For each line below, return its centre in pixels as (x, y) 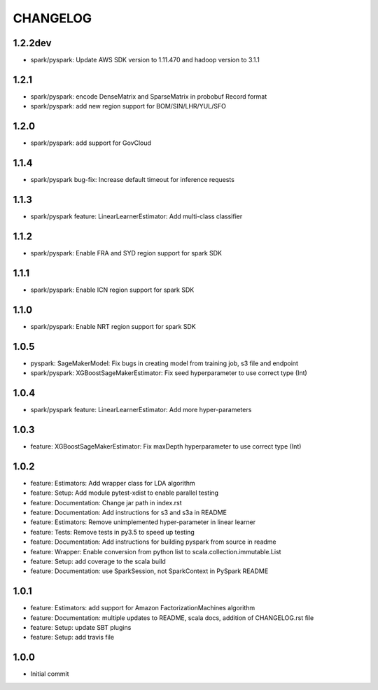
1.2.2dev (32, 43)
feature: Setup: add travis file (72, 638)
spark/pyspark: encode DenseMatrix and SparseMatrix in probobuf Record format (149, 96)
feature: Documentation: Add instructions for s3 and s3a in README (129, 512)
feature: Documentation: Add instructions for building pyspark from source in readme (153, 542)
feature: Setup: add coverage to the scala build (98, 561)
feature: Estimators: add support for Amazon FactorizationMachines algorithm (143, 608)
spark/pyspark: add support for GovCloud (91, 143)
